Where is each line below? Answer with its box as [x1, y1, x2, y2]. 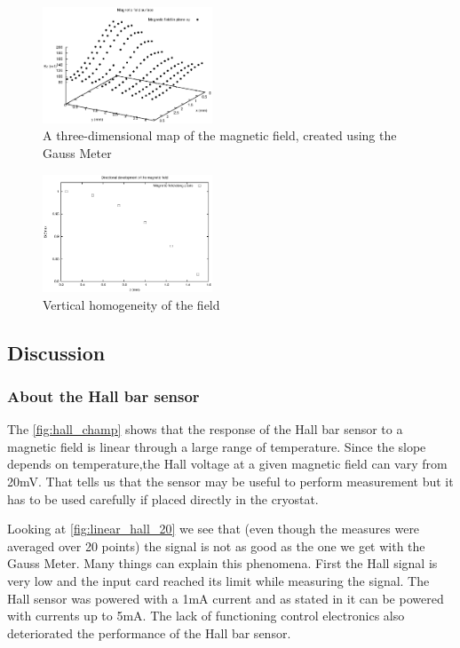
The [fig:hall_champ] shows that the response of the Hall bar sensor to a [7, 420, 403, 439]
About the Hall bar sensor [7, 384, 200, 407]
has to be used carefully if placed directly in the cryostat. [7, 489, 319, 508]
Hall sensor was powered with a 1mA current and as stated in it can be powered [7, 589, 444, 607]
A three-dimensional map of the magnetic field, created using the [43, 126, 397, 145]
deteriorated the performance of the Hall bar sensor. [7, 623, 291, 642]
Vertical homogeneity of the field [43, 295, 220, 313]
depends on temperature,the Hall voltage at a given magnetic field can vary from [7, 454, 448, 473]
